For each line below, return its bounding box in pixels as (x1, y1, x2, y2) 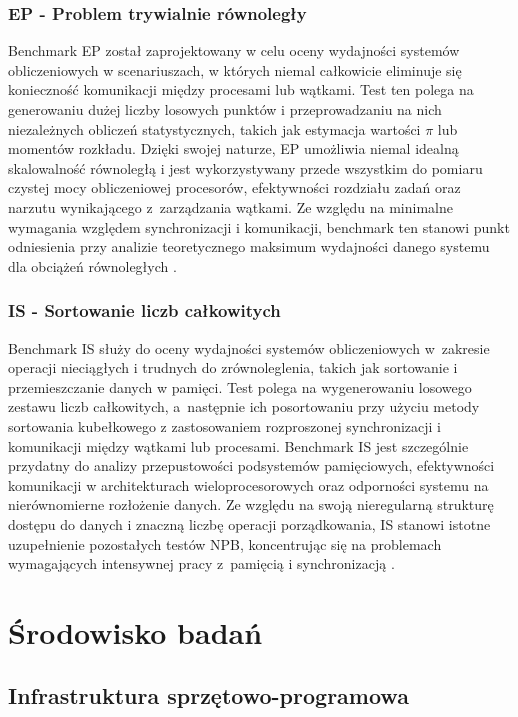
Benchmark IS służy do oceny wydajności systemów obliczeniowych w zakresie (8, 337, 490, 358)
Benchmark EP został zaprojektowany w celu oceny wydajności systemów (8, 40, 460, 61)
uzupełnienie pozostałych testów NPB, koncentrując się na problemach (8, 533, 442, 554)
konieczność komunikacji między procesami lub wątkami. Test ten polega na (8, 79, 474, 100)
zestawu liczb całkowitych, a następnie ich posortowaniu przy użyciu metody (8, 396, 480, 417)
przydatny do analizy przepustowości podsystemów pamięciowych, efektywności (8, 455, 495, 476)
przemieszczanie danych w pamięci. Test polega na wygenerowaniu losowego (8, 376, 472, 397)
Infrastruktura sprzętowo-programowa (8, 680, 409, 711)
